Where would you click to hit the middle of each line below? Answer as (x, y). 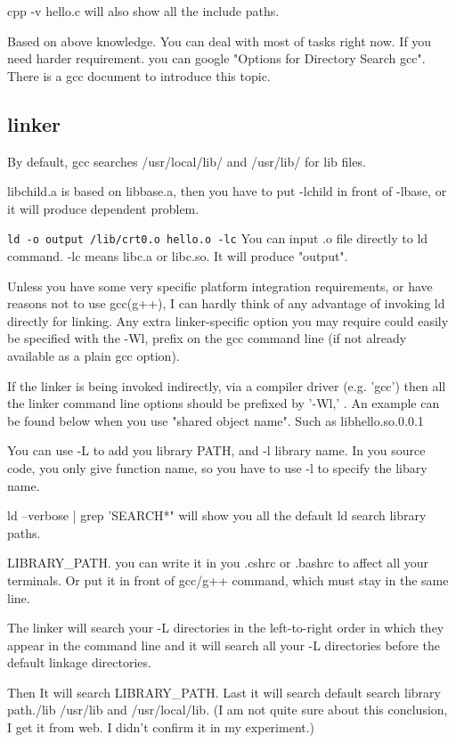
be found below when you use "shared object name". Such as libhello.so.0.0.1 (216, 420)
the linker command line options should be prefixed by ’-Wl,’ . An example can (224, 403)
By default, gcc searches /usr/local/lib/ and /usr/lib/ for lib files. (187, 161)
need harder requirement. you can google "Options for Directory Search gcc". (216, 58)
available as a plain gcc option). (94, 355)
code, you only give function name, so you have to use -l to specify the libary (217, 467)
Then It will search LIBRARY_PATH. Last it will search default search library (224, 692)
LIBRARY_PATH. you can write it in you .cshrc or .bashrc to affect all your (218, 563)
